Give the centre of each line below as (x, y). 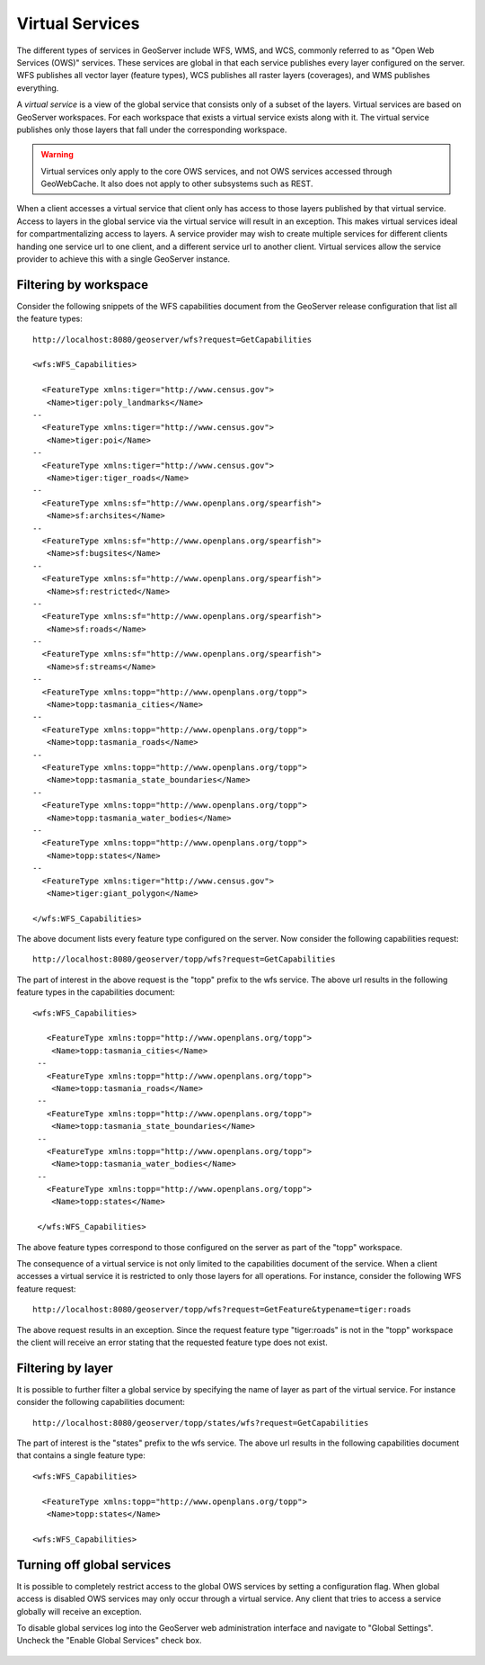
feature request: (46, 1289)
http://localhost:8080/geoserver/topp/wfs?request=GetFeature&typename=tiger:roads (222, 1310)
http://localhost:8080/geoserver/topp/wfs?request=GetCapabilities (184, 959)
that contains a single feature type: (81, 1455)
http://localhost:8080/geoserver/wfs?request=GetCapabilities (172, 339)
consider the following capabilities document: (101, 1402)
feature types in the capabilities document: (96, 992)
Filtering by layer (65, 1368)
